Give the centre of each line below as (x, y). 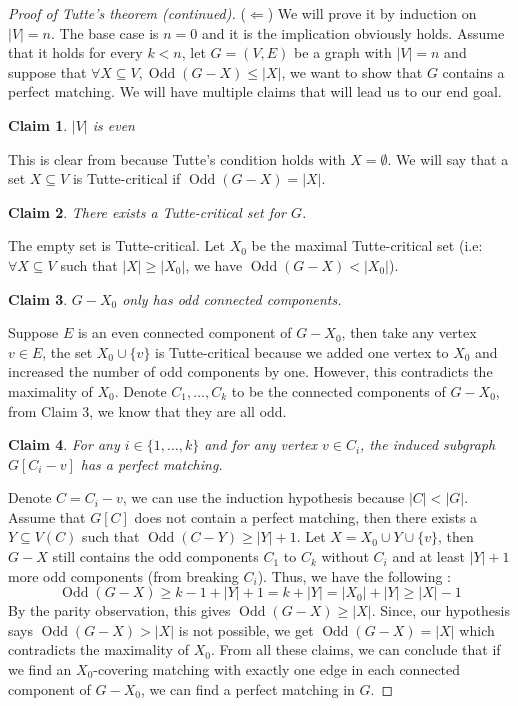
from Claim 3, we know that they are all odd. (147, 410)
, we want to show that (352, 71)
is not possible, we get (246, 629)
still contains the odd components (155, 556)
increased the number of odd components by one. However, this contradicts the (250, 371)
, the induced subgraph (428, 444)
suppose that (47, 71)
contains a (473, 71)
